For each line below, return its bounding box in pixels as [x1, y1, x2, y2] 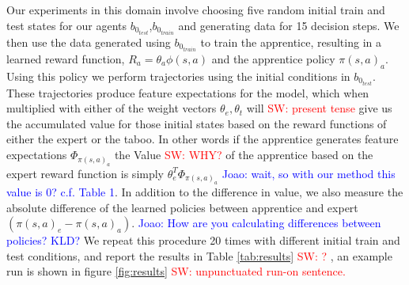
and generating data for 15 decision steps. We [178, 17, 400, 33]
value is [6, 183, 43, 199]
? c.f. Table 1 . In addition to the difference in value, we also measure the [51, 183, 403, 199]
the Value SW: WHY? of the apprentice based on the [114, 146, 373, 163]
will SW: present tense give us [246, 100, 392, 116]
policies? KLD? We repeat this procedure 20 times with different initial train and [6, 232, 400, 249]
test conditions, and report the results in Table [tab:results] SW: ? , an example [6, 247, 392, 264]
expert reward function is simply [6, 165, 165, 181]
